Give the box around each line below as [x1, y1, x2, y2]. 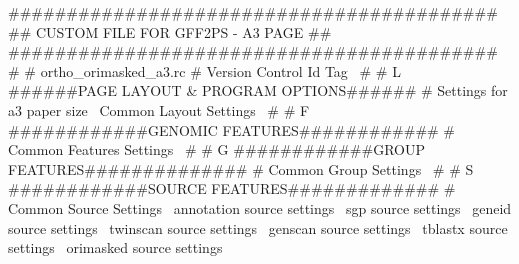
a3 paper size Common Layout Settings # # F [8, 99, 310, 120]
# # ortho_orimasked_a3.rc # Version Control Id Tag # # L [8, 60, 401, 81]
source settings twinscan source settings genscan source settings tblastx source [8, 217, 508, 238]
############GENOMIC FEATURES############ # [8, 119, 456, 140]
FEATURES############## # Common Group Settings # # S [8, 158, 474, 179]
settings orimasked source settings [8, 237, 223, 258]
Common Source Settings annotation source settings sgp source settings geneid [8, 197, 512, 218]
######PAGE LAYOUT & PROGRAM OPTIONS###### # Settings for [8, 80, 508, 101]
